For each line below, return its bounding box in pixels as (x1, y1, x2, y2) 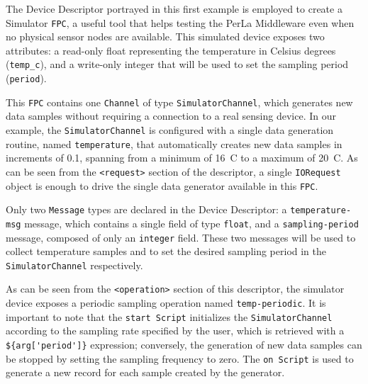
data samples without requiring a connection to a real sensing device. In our (6, 108, 336, 123)
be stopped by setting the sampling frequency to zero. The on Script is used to (6, 351, 354, 366)
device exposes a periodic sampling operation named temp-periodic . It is (6, 295, 326, 310)
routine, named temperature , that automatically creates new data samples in (6, 136, 342, 151)
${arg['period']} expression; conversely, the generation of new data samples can (6, 337, 362, 351)
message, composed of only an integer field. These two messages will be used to (6, 230, 356, 244)
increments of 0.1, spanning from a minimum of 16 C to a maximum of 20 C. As (6, 150, 358, 165)
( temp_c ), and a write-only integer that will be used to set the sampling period (6, 57, 349, 72)
